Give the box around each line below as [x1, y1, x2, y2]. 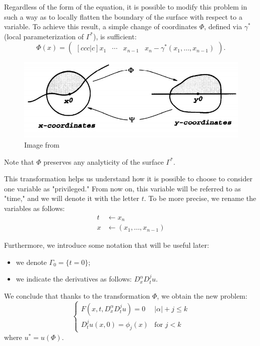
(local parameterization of [4, 31, 84, 41]
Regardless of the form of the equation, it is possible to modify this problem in [4, 2, 247, 12]
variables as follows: [4, 203, 65, 213]
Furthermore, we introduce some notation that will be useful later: [4, 240, 209, 250]
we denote [16, 256, 47, 267]
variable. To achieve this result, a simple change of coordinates [4, 21, 198, 32]
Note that [4, 156, 34, 167]
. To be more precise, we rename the [144, 193, 256, 203]
